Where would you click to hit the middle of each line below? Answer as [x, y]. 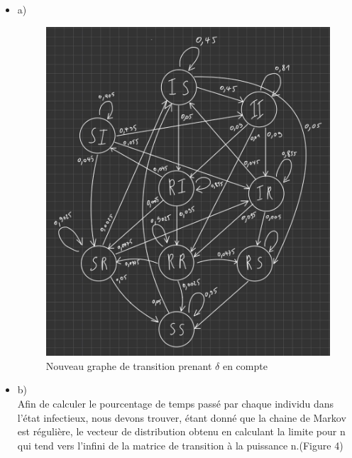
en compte [245, 365]
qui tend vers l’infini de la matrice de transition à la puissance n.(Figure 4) [180, 445]
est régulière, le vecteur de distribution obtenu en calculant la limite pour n [181, 431]
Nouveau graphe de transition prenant [129, 365]
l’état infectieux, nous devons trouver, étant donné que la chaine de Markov [182, 417]
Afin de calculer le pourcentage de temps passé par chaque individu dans [176, 403]
